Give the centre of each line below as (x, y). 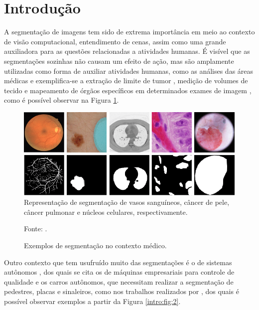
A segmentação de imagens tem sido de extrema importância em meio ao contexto (129, 32)
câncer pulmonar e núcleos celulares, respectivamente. (106, 212)
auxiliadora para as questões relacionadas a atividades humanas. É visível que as (127, 51)
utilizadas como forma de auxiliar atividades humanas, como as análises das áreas (129, 71)
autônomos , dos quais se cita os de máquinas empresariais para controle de (119, 272)
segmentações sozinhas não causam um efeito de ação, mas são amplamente (119, 61)
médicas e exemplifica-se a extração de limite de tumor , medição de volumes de (126, 80)
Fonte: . (36, 229)
